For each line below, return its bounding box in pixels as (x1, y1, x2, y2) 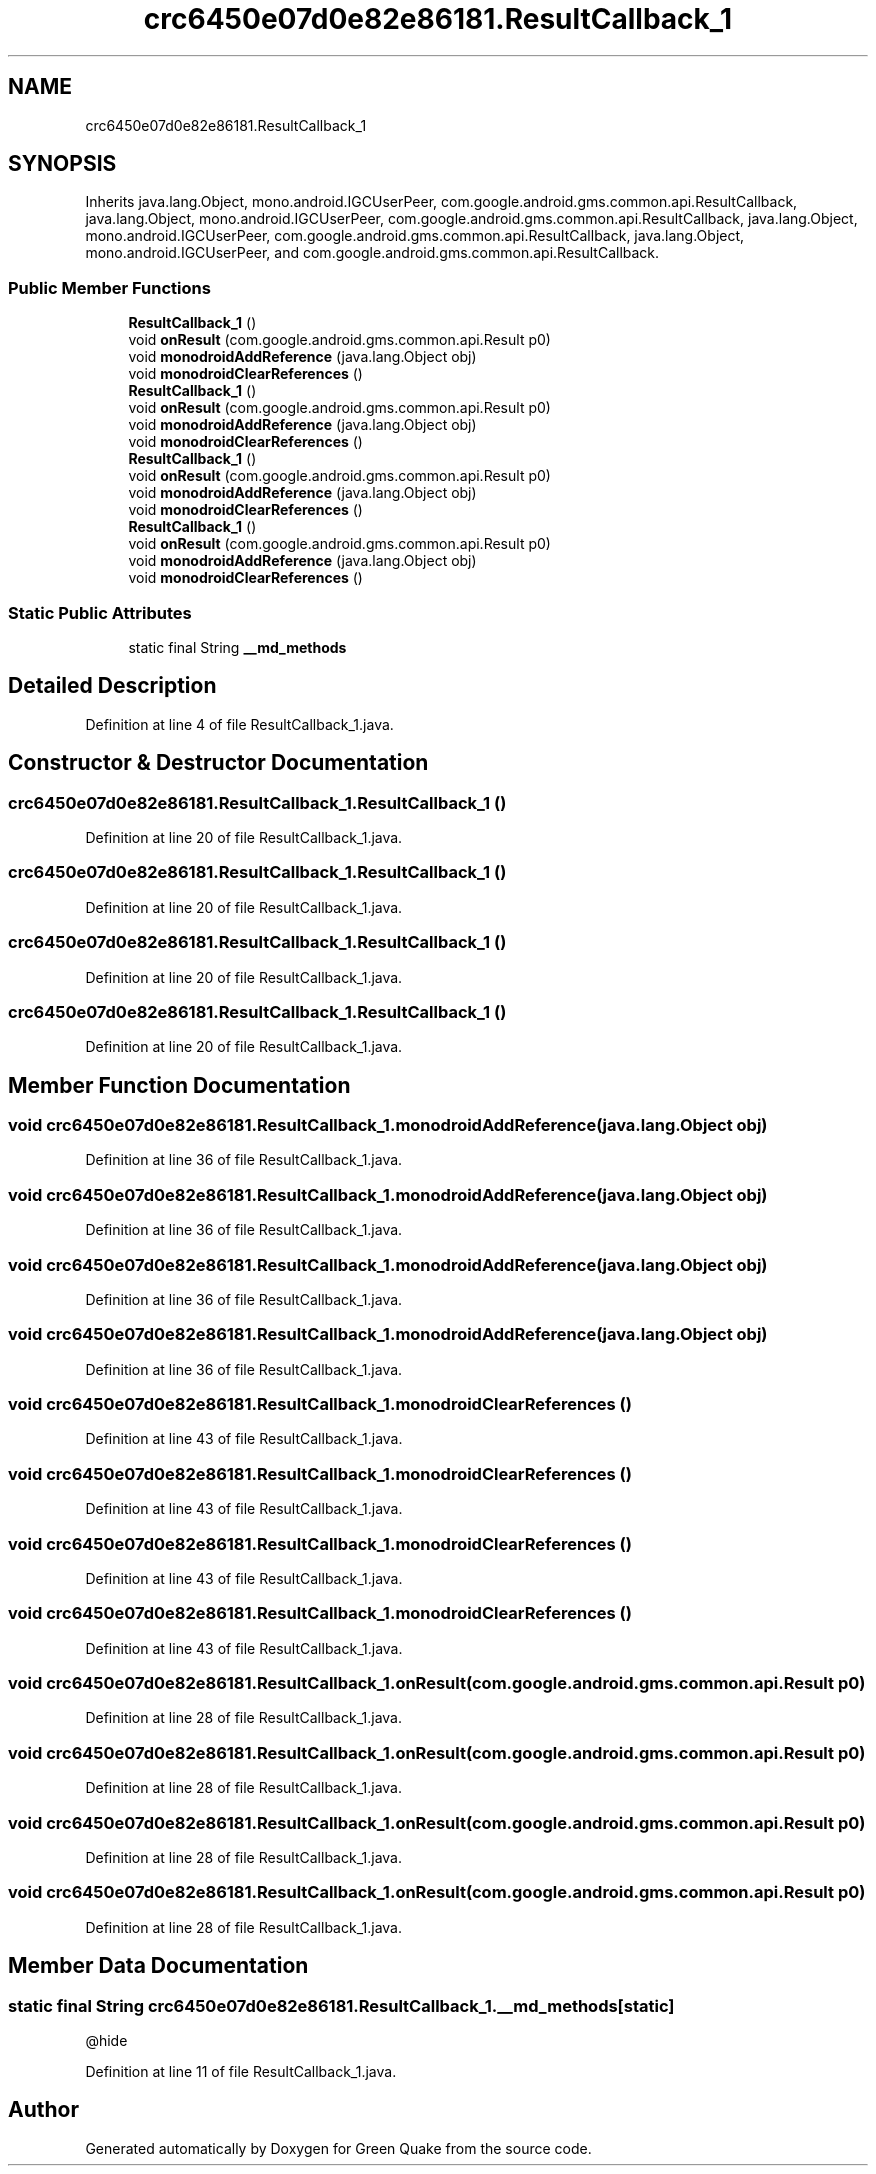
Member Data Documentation (8, 1953, 309, 1979)
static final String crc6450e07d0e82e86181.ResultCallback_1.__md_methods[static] (8, 1995, 675, 2016)
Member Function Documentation (8, 1072, 351, 1098)
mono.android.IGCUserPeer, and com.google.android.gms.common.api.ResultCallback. (85, 244, 660, 262)
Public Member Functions (8, 277, 211, 298)
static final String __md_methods (128, 638, 347, 656)
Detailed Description (8, 673, 217, 699)
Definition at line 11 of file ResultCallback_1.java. (85, 2062, 397, 2080)
